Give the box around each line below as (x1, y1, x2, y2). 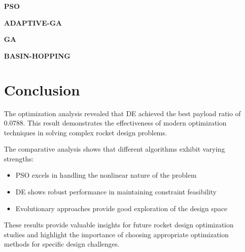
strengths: (4, 153, 34, 163)
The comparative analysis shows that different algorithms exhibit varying (4, 144, 225, 154)
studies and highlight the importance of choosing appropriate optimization (4, 229, 229, 239)
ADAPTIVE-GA (4, 17, 62, 28)
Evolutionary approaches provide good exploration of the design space (15, 203, 227, 213)
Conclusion (4, 79, 80, 99)
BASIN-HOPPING (4, 50, 70, 61)
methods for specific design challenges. (4, 239, 120, 249)
